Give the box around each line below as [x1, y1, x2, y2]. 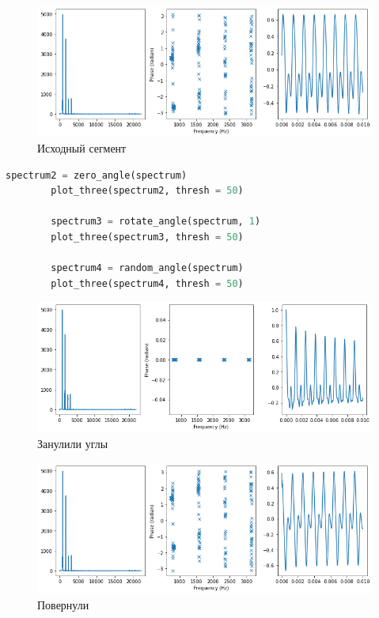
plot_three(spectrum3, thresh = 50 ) [51, 231, 244, 243]
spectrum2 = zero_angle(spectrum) [6, 169, 188, 181]
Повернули [37, 596, 89, 612]
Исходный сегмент [37, 139, 127, 156]
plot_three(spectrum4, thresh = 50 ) [51, 277, 244, 289]
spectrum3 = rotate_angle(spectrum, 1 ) [51, 216, 261, 228]
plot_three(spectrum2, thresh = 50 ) [51, 185, 244, 197]
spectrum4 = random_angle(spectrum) [51, 262, 244, 274]
